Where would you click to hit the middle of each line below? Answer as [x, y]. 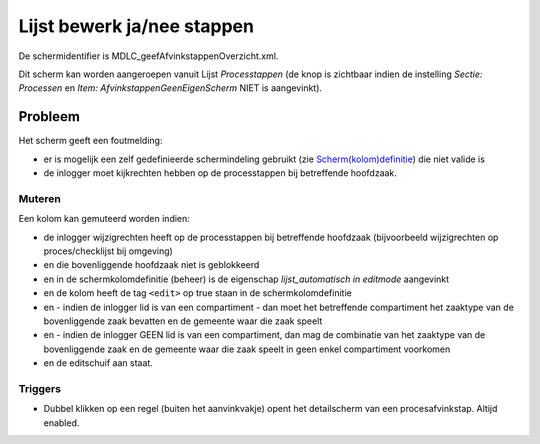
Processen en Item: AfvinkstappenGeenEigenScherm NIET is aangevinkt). [170, 88]
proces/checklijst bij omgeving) [108, 251]
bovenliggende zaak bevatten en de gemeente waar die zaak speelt [183, 321]
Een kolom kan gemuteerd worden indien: [104, 219]
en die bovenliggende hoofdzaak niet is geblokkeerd [151, 265]
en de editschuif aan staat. [98, 363]
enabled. [61, 422]
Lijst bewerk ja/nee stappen [136, 26]
